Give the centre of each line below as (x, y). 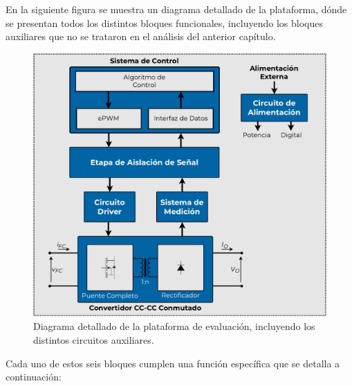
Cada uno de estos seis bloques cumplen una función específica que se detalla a (173, 363)
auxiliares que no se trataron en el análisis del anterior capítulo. (141, 36)
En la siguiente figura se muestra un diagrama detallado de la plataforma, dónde (176, 9)
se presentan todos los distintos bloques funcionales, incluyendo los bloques (164, 22)
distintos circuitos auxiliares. (94, 339)
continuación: (34, 377)
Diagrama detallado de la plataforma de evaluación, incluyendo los (174, 326)
